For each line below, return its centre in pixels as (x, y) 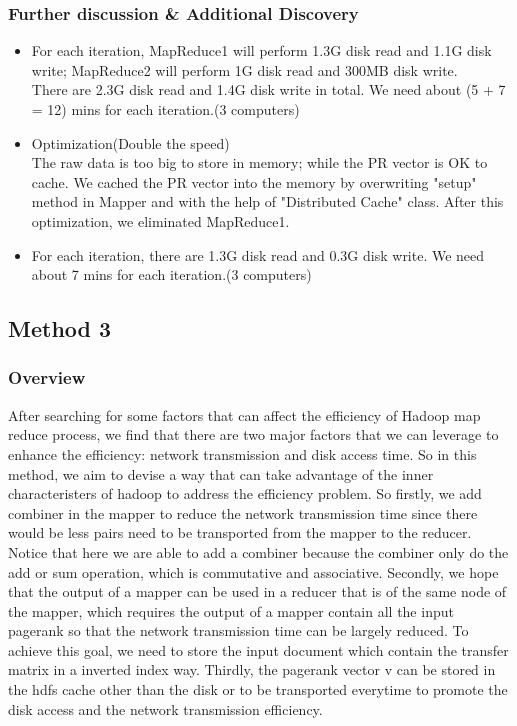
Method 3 (60, 328)
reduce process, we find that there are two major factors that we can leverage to (253, 434)
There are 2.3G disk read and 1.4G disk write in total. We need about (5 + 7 (268, 89)
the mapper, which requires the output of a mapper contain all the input (231, 610)
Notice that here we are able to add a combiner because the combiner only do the (258, 551)
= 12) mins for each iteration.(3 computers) (165, 109)
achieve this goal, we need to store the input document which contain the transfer (258, 649)
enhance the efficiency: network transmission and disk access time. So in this (242, 453)
